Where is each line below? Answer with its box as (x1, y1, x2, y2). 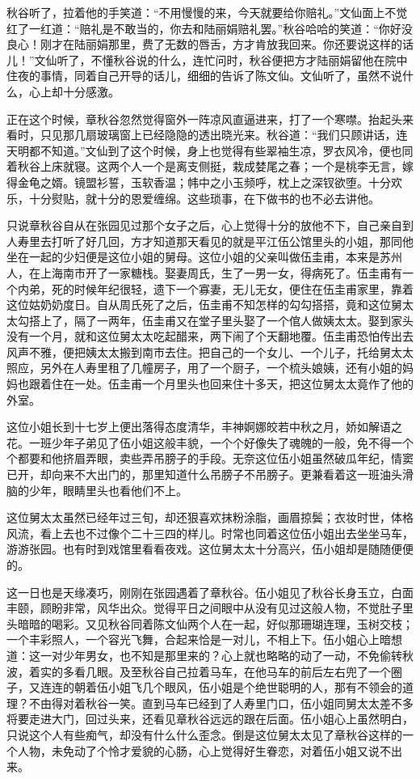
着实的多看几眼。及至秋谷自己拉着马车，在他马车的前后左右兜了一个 (28, 663, 391, 680)
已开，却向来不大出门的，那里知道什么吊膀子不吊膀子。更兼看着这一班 (6, 466, 380, 483)
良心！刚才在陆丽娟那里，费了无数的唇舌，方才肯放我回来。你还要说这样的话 (6, 36, 414, 53)
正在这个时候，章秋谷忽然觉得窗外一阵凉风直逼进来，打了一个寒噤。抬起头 (6, 110, 402, 127)
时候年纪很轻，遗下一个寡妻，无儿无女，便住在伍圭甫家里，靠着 (73, 280, 414, 297)
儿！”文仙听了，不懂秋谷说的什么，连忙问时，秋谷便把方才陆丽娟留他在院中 (6, 51, 408, 68)
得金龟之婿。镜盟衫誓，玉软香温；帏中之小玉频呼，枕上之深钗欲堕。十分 (6, 173, 391, 190)
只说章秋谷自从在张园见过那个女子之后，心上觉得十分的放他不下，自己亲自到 (6, 217, 414, 234)
